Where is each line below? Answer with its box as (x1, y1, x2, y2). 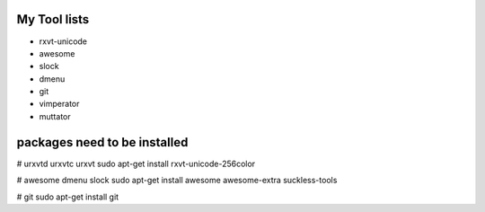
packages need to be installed (16, 135, 189, 150)
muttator (39, 110, 71, 121)
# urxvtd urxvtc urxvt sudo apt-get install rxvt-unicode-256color (16, 158, 256, 169)
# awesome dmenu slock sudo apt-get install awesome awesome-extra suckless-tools (16, 175, 338, 186)
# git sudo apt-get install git (16, 191, 119, 202)
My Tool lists (16, 12, 90, 27)
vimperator (39, 99, 80, 110)
